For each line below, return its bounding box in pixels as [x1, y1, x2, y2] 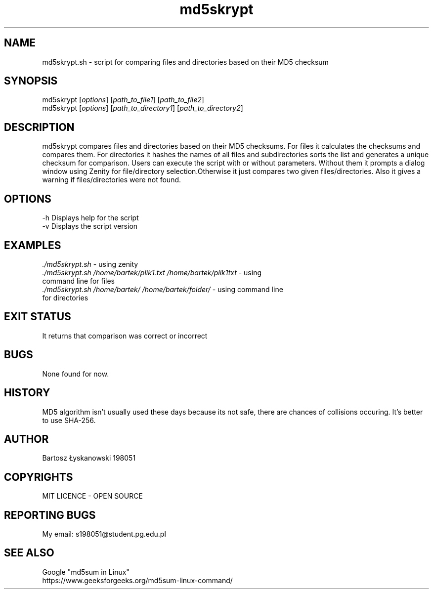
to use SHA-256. [42, 416, 96, 424]
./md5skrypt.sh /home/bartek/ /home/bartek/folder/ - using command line [42, 285, 283, 294]
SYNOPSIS [4, 75, 58, 87]
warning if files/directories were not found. [42, 175, 181, 184]
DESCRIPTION [4, 121, 75, 133]
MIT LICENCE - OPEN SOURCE [42, 492, 143, 501]
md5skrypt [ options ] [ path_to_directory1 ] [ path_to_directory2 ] [42, 104, 243, 113]
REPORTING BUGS [4, 508, 96, 521]
